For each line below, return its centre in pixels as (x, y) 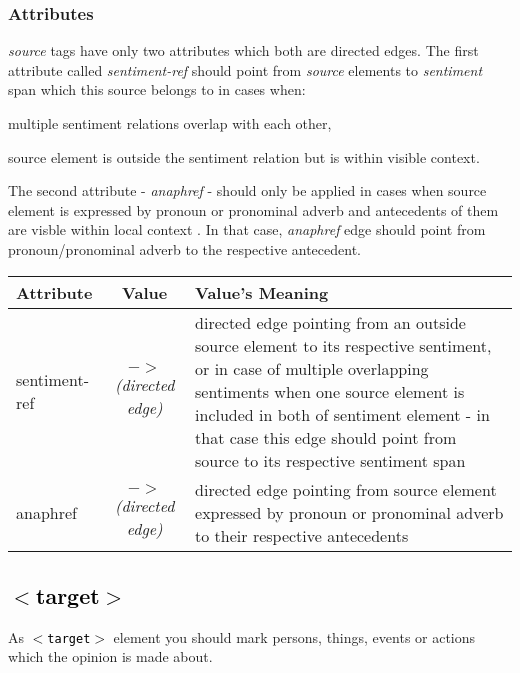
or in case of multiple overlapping (312, 368)
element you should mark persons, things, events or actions (294, 636)
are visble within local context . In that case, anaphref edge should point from (247, 229)
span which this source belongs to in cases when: (157, 89)
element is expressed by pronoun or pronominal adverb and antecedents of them (253, 209)
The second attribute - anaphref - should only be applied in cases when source (247, 190)
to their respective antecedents (302, 535)
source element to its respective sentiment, (343, 345)
